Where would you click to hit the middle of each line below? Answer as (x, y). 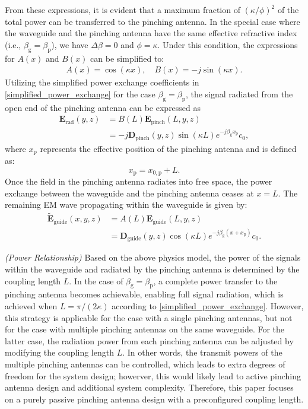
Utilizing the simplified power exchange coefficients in (102, 82)
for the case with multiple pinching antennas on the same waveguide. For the (145, 329)
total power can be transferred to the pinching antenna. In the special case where (153, 21)
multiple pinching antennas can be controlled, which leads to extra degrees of (145, 364)
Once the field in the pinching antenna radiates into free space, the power (139, 181)
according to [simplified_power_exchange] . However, (208, 306)
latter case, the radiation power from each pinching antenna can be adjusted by (149, 340)
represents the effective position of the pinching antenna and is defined (168, 148)
